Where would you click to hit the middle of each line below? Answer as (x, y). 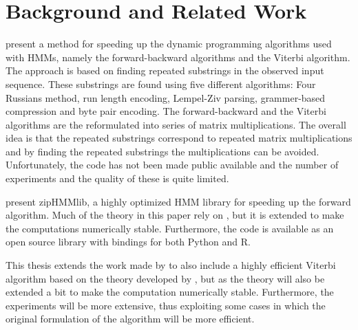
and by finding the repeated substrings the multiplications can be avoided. (162, 151)
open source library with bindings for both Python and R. (128, 242)
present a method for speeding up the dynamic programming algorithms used (169, 44)
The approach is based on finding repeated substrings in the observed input (165, 70)
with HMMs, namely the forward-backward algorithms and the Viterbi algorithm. (178, 57)
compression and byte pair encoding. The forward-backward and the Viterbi (166, 111)
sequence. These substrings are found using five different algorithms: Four (161, 84)
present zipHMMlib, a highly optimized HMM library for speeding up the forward (178, 201)
